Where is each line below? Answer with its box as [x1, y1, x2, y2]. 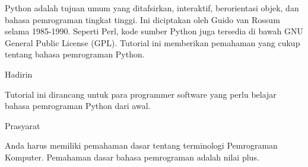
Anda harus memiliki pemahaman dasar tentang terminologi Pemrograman [5, 139, 278, 152]
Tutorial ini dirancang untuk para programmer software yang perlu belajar [5, 88, 277, 100]
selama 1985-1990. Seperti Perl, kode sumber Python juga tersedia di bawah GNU [5, 25, 303, 37]
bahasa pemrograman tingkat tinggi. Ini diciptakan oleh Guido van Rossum [5, 13, 280, 25]
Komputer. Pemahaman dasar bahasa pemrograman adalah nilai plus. [5, 150, 259, 163]
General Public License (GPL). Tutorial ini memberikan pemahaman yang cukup [5, 36, 300, 49]
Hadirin [5, 68, 33, 80]
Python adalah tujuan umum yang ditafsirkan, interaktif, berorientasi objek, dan [5, 2, 299, 14]
